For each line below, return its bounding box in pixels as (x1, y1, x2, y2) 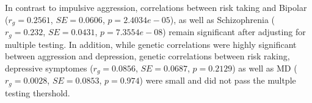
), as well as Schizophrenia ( (170, 13, 275, 25)
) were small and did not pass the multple (139, 74, 296, 87)
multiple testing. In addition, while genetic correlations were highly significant (5, 38, 297, 50)
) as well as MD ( (232, 61, 297, 74)
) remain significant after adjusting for (162, 25, 306, 38)
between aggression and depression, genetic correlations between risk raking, (5, 50, 290, 62)
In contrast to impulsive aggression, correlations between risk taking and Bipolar (5, 1, 307, 13)
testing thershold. (5, 86, 70, 99)
